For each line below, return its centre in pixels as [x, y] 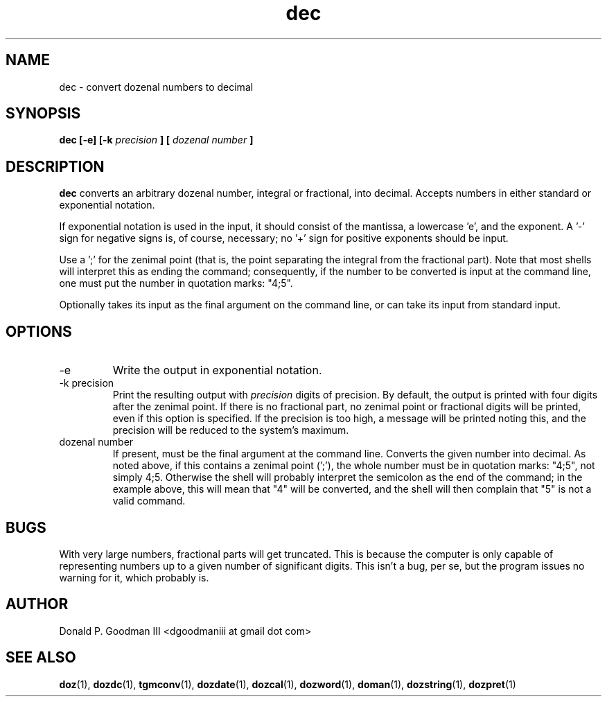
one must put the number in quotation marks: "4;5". [176, 283]
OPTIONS [39, 331]
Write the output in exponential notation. [217, 370]
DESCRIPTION [55, 166]
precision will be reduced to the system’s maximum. [231, 430]
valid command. [149, 501]
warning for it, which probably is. [134, 577]
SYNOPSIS [43, 114]
